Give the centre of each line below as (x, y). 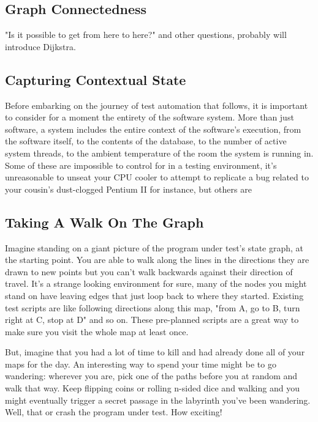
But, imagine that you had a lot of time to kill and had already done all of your (155, 352)
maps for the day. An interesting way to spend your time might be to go (141, 364)
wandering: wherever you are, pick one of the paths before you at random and (151, 376)
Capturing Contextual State (96, 79)
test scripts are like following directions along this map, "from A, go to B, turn (153, 307)
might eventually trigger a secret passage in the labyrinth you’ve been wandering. (158, 400)
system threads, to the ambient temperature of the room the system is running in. (159, 153)
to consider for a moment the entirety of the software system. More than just (150, 117)
